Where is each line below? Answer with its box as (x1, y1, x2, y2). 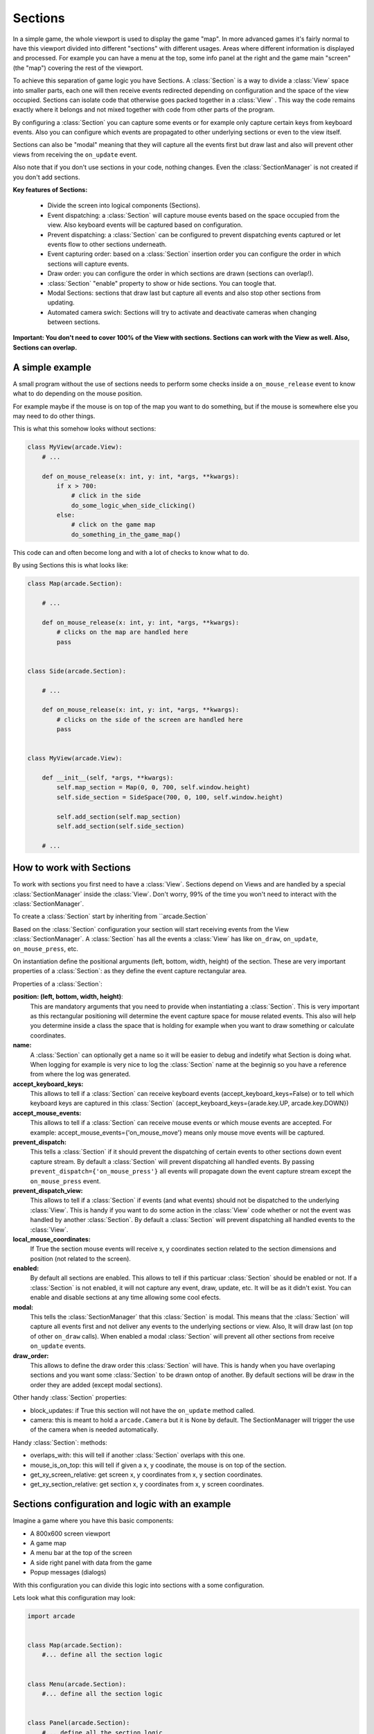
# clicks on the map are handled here (56, 628, 188, 636)
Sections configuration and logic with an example (12, 1498, 231, 1510)
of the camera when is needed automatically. (30, 1425, 159, 1434)
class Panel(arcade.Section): (27, 1719, 130, 1727)
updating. (47, 298, 75, 307)
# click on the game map (71, 521, 156, 529)
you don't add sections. (12, 173, 80, 181)
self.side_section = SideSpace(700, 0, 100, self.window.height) (56, 793, 283, 801)
